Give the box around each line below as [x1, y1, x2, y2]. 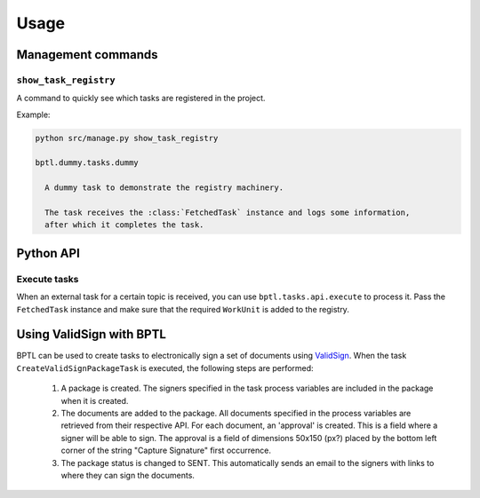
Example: [16, 109, 51, 120]
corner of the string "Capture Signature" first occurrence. [60, 445, 271, 456]
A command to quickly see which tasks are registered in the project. [16, 93, 266, 104]
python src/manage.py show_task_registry [35, 133, 219, 143]
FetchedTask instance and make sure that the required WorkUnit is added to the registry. [16, 304, 350, 314]
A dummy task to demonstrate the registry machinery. [44, 183, 284, 193]
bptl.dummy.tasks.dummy [35, 158, 140, 168]
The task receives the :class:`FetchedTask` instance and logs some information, [44, 208, 411, 217]
